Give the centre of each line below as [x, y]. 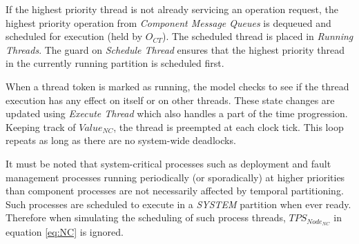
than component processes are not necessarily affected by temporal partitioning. [175, 191]
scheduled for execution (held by [74, 36]
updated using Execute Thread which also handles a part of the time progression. [177, 113]
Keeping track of [41, 126]
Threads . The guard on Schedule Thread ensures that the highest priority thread [175, 49]
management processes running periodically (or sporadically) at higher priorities [175, 177]
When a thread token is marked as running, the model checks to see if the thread [177, 86]
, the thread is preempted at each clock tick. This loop [229, 126]
